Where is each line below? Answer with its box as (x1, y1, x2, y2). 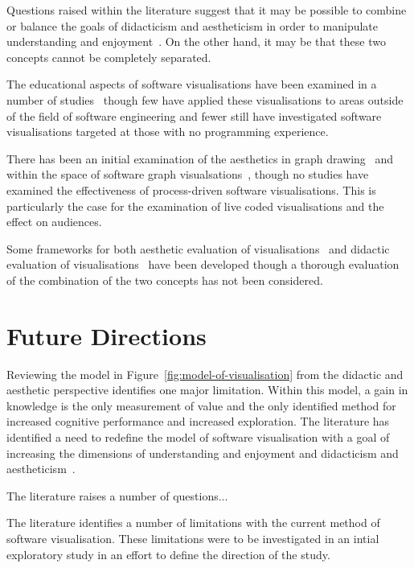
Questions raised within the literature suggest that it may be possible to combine (6, 2, 407, 18)
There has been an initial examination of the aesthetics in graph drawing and (6, 150, 394, 167)
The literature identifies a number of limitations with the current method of (6, 514, 380, 531)
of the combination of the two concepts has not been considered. (6, 271, 323, 288)
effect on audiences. (6, 213, 102, 230)
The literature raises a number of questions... (6, 487, 228, 504)
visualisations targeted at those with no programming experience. (6, 123, 329, 140)
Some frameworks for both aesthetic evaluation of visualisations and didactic (6, 240, 390, 257)
